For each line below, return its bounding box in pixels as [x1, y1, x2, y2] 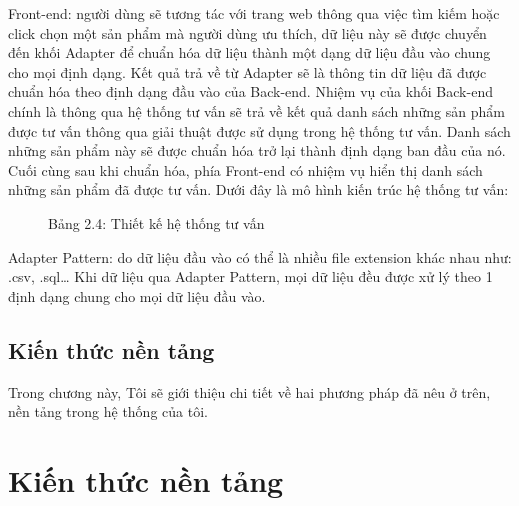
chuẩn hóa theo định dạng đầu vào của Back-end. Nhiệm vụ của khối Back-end [8, 81, 493, 102]
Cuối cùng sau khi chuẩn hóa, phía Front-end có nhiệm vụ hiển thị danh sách [8, 159, 483, 180]
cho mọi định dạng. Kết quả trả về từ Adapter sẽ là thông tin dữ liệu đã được [8, 61, 487, 82]
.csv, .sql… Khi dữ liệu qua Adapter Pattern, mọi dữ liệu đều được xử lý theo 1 [8, 266, 493, 287]
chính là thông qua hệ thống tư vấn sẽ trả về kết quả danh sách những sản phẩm [8, 100, 505, 121]
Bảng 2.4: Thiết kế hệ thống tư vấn [48, 212, 265, 233]
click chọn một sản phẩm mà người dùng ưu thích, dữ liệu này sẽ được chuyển [8, 22, 487, 43]
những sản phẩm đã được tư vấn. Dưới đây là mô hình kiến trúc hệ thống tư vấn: [8, 179, 509, 200]
